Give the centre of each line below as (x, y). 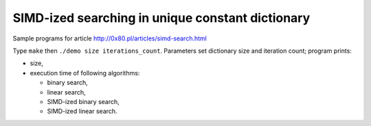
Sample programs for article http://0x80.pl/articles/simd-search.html (110, 38)
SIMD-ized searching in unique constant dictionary (161, 18)
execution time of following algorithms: (85, 73)
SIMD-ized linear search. (82, 111)
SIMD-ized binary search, (83, 101)
